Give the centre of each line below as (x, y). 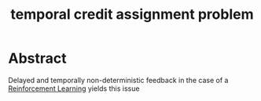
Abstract (37, 58)
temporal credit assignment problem (132, 14)
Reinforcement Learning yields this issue (74, 88)
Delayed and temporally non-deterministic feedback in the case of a (118, 80)
